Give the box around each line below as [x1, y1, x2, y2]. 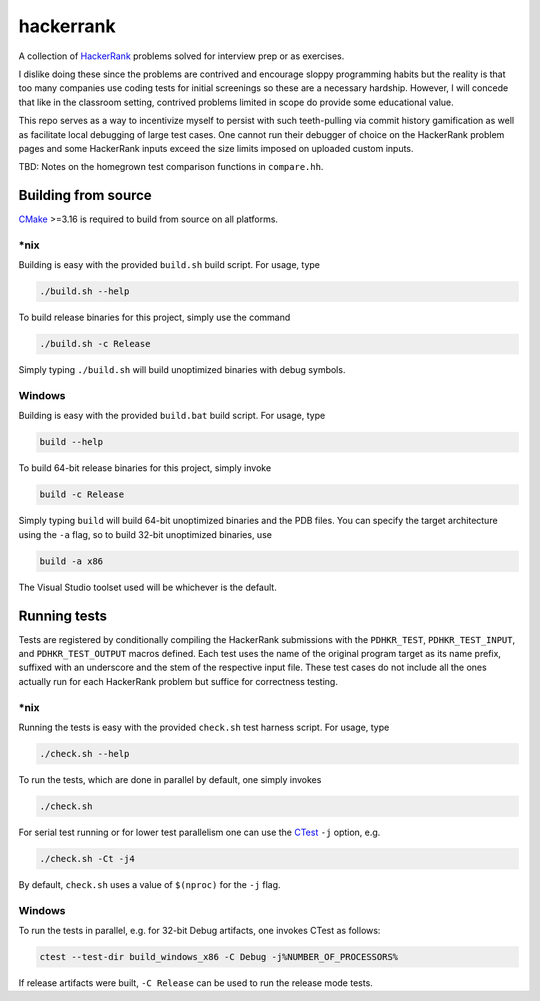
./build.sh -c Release [39, 338, 151, 350]
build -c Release [39, 489, 125, 500]
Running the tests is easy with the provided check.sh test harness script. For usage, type [18, 721, 390, 733]
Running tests [18, 607, 108, 624]
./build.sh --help [39, 286, 130, 297]
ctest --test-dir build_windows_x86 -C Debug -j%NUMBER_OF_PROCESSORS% [39, 951, 399, 962]
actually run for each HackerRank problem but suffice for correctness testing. [18, 675, 339, 687]
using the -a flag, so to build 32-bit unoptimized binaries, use [18, 528, 272, 540]
